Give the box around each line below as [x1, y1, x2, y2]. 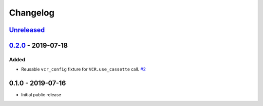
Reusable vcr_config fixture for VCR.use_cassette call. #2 [21, 66, 146, 72]
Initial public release [21, 92, 62, 98]
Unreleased [9, 26, 45, 34]
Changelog [9, 7, 55, 18]
